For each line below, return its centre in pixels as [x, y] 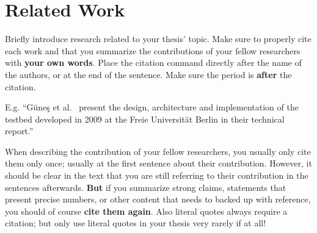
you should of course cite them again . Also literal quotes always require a [146, 211]
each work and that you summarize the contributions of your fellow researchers [153, 50]
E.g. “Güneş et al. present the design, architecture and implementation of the [152, 107]
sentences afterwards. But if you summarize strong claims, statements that [146, 187]
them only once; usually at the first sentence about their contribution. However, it [158, 163]
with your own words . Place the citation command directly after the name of [153, 63]
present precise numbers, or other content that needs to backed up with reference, [158, 199]
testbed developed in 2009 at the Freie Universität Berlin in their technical [145, 119]
